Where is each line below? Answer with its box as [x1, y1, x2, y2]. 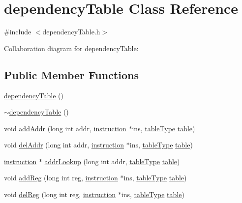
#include [4, 27, 31, 37]
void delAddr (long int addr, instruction [4, 140, 124, 150]
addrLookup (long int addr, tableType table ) [44, 156, 180, 166]
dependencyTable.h [42, 27, 100, 37]
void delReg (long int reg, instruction [4, 189, 116, 200]
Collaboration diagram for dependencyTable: [4, 43, 139, 53]
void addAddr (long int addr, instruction [4, 123, 126, 133]
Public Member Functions [4, 67, 139, 82]
